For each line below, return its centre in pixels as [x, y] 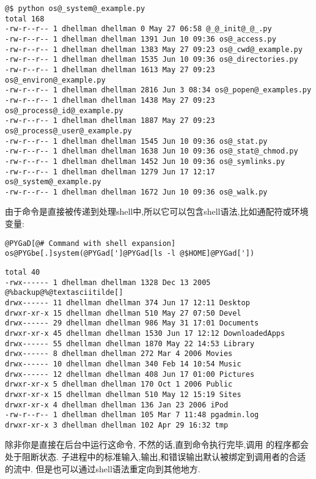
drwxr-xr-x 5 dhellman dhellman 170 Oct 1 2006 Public [119, 384]
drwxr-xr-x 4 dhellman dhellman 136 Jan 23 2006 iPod [117, 405]
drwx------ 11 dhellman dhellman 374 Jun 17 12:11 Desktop [127, 303]
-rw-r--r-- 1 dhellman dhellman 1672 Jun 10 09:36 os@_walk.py [136, 192]
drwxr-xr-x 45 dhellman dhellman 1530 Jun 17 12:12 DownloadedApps [145, 333]
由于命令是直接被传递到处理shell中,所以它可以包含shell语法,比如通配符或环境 [157, 211]
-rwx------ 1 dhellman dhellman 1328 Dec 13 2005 [108, 282]
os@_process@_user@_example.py [68, 131]
